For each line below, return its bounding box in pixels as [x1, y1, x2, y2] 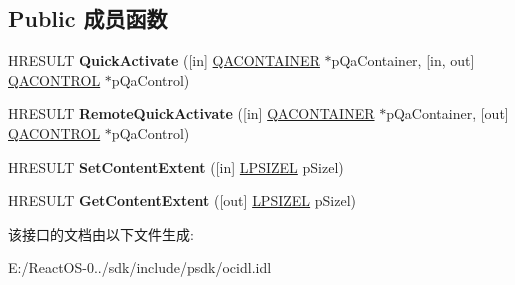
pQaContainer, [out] [386, 103, 509, 124]
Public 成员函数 [8, 3, 168, 34]
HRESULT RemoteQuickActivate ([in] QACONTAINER [8, 103, 375, 124]
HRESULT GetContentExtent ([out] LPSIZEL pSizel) [8, 190, 356, 211]
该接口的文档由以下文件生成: [8, 223, 194, 244]
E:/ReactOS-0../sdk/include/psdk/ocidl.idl [8, 257, 272, 278]
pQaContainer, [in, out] [331, 50, 475, 71]
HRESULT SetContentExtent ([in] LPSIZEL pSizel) [8, 156, 344, 177]
